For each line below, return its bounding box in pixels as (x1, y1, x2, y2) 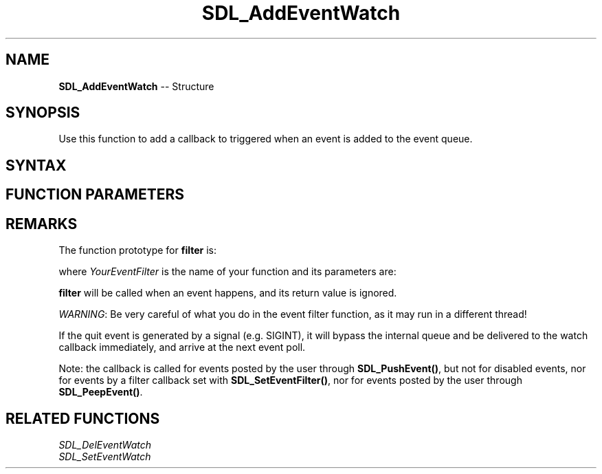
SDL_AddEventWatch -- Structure (58, 80, 214, 92)
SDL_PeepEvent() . (58, 386, 143, 398)
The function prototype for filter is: (58, 244, 217, 257)
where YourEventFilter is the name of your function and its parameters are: (58, 266, 397, 278)
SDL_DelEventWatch (58, 438, 152, 451)
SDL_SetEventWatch (58, 450, 151, 462)
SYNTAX (5, 156, 67, 174)
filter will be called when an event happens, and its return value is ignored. (58, 287, 397, 299)
